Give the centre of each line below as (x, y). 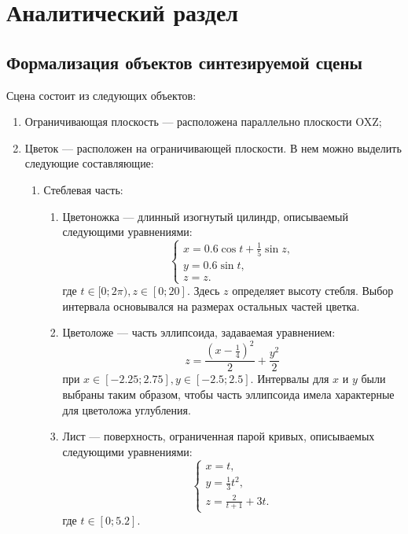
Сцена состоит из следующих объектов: (101, 95)
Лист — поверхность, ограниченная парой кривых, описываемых (219, 436)
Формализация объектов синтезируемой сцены (184, 62)
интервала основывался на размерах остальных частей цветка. (211, 306)
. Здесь (203, 291)
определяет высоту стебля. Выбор (313, 291)
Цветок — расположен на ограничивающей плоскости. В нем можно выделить (213, 147)
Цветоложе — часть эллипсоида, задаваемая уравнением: (199, 332)
